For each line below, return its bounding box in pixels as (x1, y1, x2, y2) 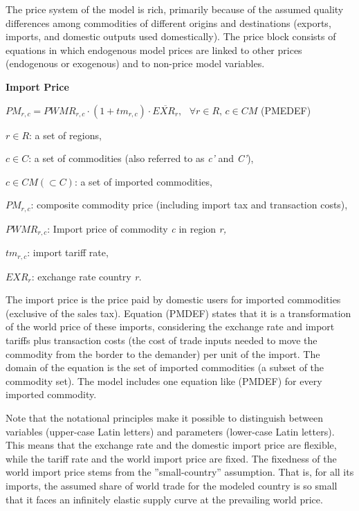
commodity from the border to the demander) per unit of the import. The (6, 346, 320, 361)
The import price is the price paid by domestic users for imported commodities (6, 292, 341, 307)
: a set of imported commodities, (74, 174, 212, 188)
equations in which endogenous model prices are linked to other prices (6, 42, 302, 57)
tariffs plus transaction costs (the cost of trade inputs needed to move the (6, 333, 317, 348)
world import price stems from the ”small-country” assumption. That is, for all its (6, 465, 354, 479)
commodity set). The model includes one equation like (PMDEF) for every (6, 373, 322, 388)
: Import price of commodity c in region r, (47, 221, 226, 235)
